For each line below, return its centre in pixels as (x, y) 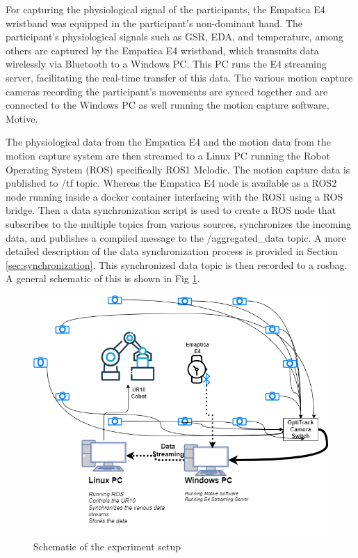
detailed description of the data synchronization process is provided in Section (172, 251)
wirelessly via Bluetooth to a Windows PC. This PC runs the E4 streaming (166, 64)
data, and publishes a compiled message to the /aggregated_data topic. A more (176, 237)
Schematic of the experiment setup (107, 547)
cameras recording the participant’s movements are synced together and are (167, 91)
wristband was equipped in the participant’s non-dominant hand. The (154, 23)
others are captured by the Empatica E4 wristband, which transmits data (162, 50)
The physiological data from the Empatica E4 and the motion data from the (169, 142)
